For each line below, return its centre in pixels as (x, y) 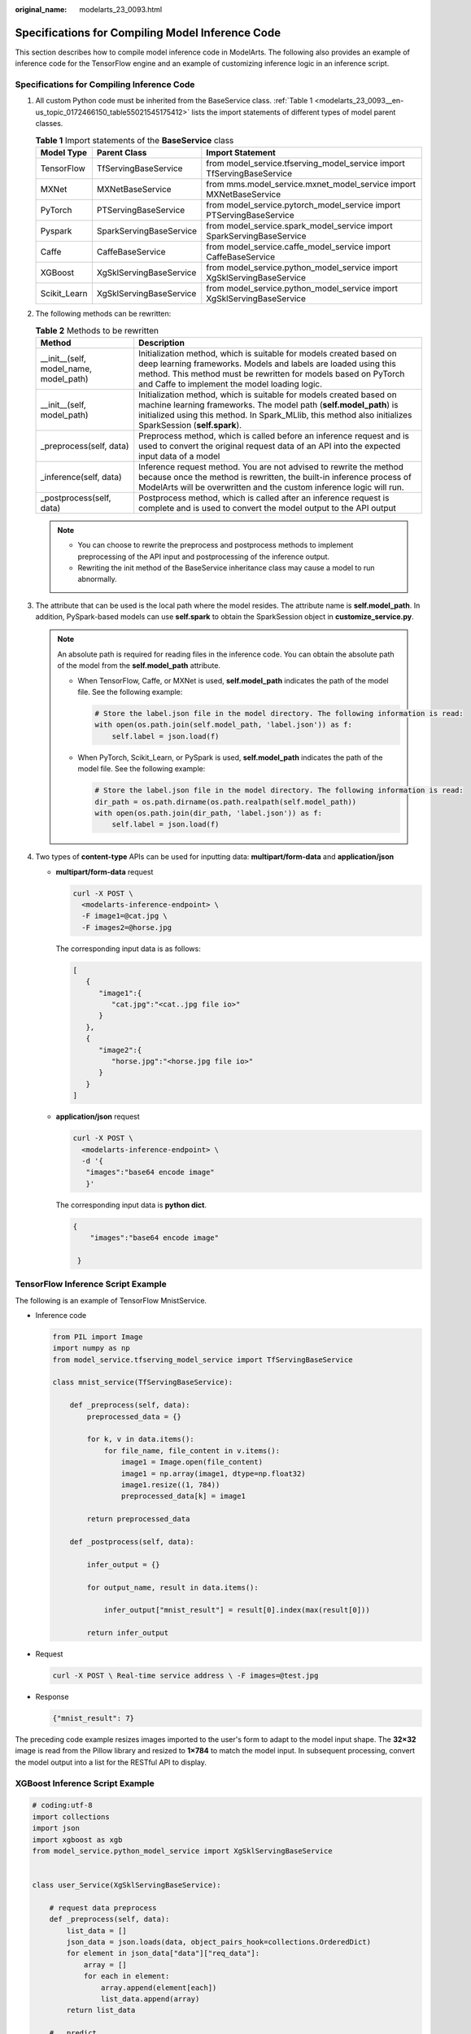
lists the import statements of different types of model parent (294, 112)
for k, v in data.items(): (140, 1439)
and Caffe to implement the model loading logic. (231, 384)
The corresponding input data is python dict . (131, 1205)
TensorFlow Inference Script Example (91, 1284)
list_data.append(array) (150, 1999)
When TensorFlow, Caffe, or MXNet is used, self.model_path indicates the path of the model (233, 680)
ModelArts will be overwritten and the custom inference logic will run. (271, 487)
